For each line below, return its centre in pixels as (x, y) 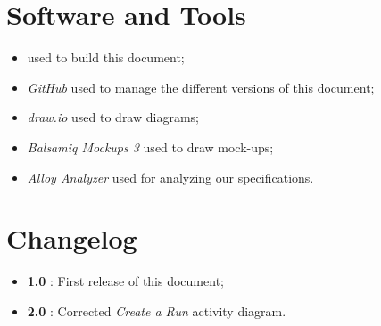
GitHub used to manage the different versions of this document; (201, 87)
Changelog (72, 238)
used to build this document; (106, 57)
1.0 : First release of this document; (125, 281)
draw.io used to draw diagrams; (113, 117)
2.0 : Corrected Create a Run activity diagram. (157, 310)
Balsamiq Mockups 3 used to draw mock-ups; (150, 147)
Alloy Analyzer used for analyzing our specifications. (170, 177)
